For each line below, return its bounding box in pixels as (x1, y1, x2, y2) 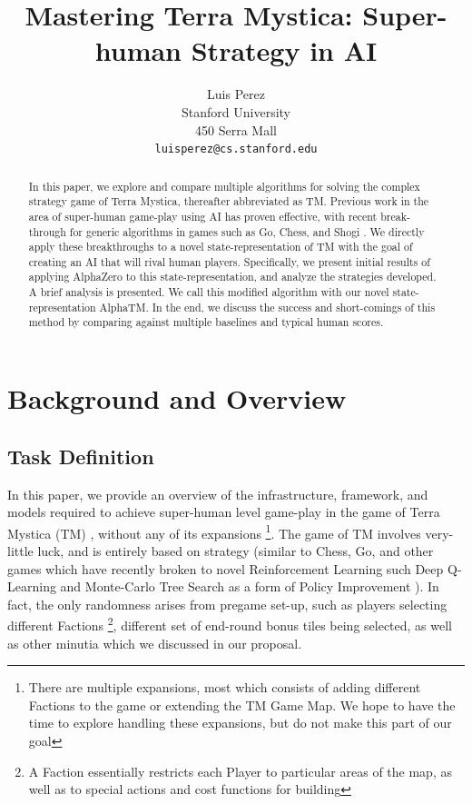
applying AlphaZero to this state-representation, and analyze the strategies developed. (28, 269, 437, 284)
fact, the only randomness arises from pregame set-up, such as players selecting (7, 594, 447, 613)
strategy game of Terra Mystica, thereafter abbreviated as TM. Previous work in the (28, 194, 429, 209)
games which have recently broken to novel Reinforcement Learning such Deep (7, 559, 444, 578)
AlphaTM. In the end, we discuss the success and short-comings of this (99, 299, 436, 314)
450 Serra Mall (195, 120, 277, 139)
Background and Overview (7, 380, 347, 417)
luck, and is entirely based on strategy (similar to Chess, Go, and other (37, 541, 434, 560)
